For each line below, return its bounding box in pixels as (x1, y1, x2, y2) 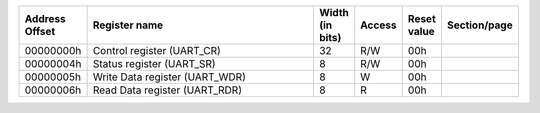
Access (360, 18, 397, 32)
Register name (92, 18, 164, 32)
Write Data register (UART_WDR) (92, 70, 247, 84)
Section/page (446, 18, 514, 32)
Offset (24, 25, 56, 38)
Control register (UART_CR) (92, 44, 222, 57)
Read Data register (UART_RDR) (92, 83, 242, 97)
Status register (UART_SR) (92, 57, 216, 70)
